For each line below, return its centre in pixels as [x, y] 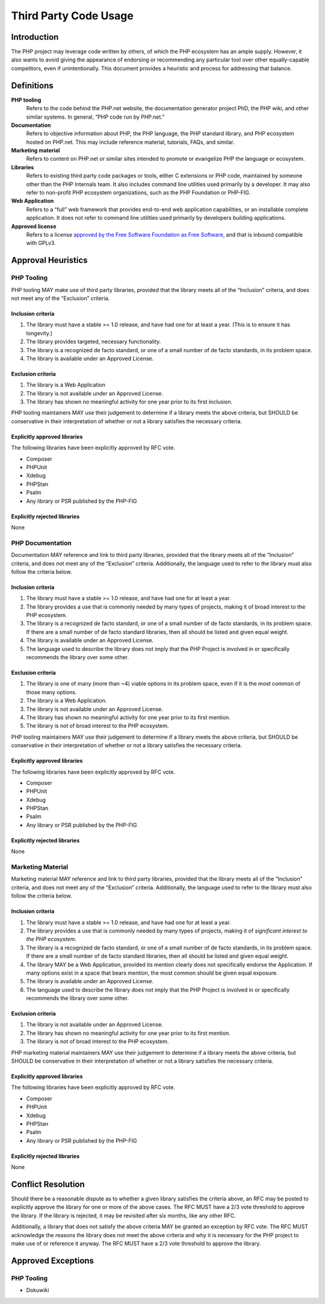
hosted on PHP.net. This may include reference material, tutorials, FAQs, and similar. [130, 142]
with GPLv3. [41, 243]
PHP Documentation [42, 543]
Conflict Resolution [48, 1184]
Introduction [35, 37]
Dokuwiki [38, 1290]
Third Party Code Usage [72, 16]
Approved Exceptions [53, 1260]
